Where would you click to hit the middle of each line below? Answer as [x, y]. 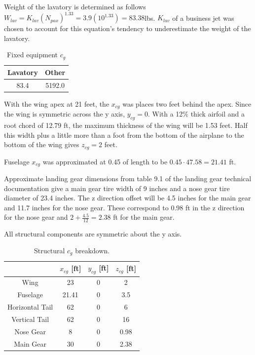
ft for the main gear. [144, 217]
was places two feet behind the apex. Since [187, 103]
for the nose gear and [36, 217]
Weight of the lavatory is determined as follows [75, 6]
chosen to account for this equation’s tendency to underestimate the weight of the [127, 28]
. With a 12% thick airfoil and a [196, 114]
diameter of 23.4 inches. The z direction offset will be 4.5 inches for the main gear [127, 198]
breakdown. [92, 250]
